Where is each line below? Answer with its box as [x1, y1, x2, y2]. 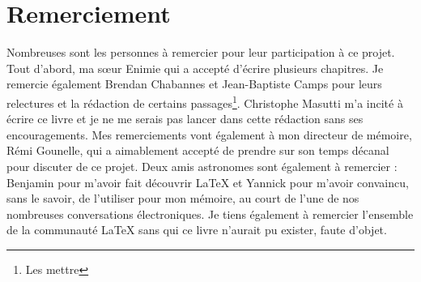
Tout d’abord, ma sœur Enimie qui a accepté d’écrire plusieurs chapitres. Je [6, 59, 384, 76]
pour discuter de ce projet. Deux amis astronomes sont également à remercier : [6, 157, 398, 174]
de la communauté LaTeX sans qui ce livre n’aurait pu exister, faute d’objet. [6, 221, 387, 238]
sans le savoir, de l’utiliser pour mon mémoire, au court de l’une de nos [6, 190, 359, 207]
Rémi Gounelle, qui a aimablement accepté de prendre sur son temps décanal [6, 142, 389, 159]
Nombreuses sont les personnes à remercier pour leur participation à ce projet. [6, 44, 395, 61]
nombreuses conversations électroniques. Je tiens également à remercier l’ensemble [6, 205, 414, 222]
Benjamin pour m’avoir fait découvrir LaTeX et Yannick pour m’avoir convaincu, [6, 173, 409, 190]
